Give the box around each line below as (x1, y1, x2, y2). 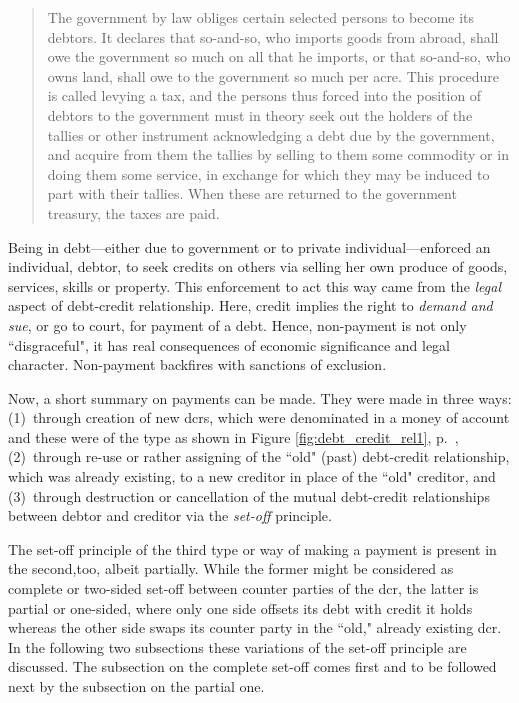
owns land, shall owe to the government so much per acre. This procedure (47, 65, 499, 86)
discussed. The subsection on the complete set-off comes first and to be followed (8, 656, 497, 677)
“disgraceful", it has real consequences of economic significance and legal (8, 334, 450, 355)
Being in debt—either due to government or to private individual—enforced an (8, 236, 491, 257)
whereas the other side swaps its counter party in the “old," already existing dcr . (8, 617, 502, 638)
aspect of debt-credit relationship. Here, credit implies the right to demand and (8, 295, 493, 316)
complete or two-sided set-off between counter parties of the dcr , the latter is (8, 578, 479, 599)
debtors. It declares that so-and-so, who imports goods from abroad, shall (47, 26, 499, 47)
